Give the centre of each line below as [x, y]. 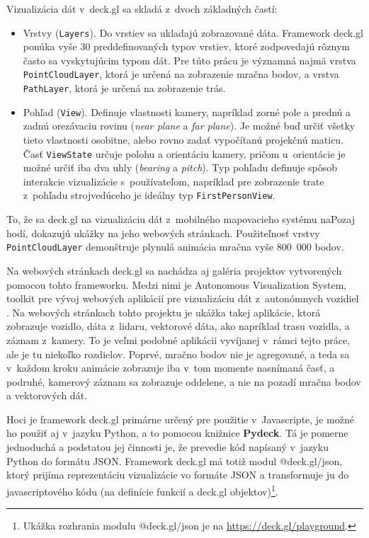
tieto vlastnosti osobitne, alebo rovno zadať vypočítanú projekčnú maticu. [183, 139]
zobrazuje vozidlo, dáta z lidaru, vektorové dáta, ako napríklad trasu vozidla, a [178, 326]
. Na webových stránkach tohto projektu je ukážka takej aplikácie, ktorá [164, 312]
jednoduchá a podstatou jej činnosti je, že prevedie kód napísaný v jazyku [168, 447]
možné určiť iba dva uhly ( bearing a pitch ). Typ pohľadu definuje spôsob [180, 167]
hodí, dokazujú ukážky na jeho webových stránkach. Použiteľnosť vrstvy [163, 233]
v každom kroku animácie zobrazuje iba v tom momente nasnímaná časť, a [171, 368]
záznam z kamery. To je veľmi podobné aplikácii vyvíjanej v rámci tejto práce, [178, 339]
